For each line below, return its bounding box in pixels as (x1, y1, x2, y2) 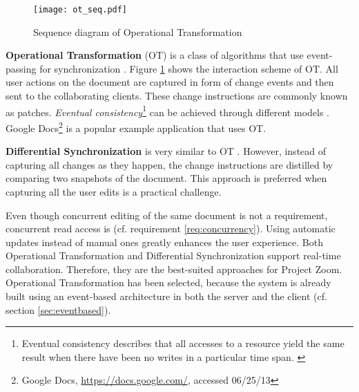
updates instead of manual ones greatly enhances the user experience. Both (6, 234, 323, 249)
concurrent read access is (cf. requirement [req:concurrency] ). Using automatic (6, 221, 336, 236)
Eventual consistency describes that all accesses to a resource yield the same (21, 336, 345, 351)
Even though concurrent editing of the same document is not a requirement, (6, 207, 328, 222)
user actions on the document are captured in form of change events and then (6, 75, 334, 89)
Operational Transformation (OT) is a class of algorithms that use (6, 48, 304, 62)
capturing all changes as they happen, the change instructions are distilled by (6, 157, 333, 171)
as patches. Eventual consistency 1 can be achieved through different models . (6, 102, 330, 119)
